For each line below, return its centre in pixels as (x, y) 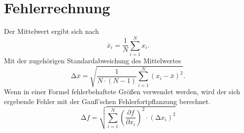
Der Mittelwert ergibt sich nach (52, 31)
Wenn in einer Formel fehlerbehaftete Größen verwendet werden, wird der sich (122, 91)
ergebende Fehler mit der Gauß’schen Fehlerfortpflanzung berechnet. (107, 101)
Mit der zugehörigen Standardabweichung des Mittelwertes (93, 60)
